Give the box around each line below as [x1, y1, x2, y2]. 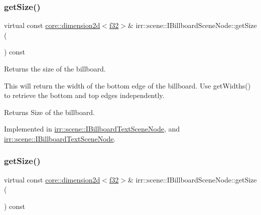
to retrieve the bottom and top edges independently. [4, 90, 165, 100]
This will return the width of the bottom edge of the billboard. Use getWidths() [4, 80, 251, 90]
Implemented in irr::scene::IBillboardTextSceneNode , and [4, 123, 180, 134]
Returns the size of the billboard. [4, 63, 106, 73]
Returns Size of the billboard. [4, 106, 95, 117]
